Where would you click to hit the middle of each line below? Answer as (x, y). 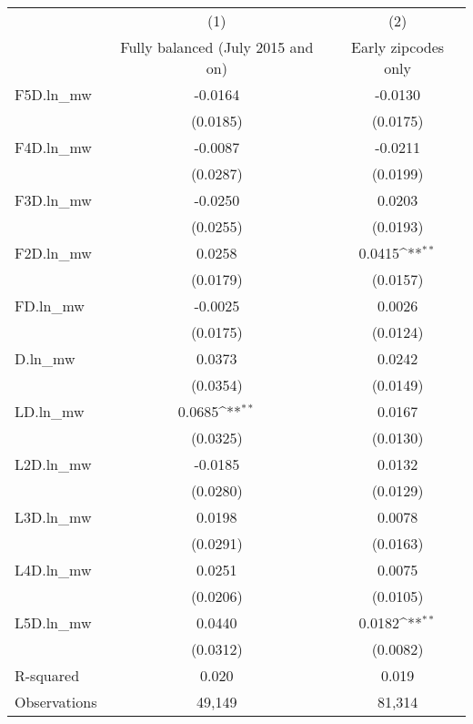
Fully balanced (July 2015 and (217, 47)
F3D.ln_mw (53, 200)
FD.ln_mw (50, 306)
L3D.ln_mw (53, 517)
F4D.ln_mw (53, 147)
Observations (56, 702)
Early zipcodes (398, 47)
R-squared (47, 675)
